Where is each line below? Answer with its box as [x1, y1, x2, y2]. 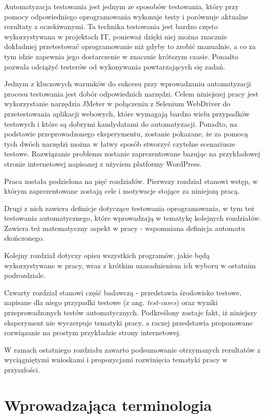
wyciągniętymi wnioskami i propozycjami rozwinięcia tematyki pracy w [4, 354, 228, 365]
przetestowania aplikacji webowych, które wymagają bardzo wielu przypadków [4, 108, 250, 119]
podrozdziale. [4, 270, 46, 281]
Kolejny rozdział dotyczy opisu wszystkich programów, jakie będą [4, 250, 210, 261]
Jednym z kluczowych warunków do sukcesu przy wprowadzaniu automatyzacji [4, 78, 251, 89]
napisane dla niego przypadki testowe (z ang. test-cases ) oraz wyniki [4, 297, 218, 308]
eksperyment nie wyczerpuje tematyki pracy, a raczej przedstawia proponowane [4, 317, 253, 328]
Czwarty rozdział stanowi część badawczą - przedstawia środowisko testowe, [4, 287, 241, 297]
